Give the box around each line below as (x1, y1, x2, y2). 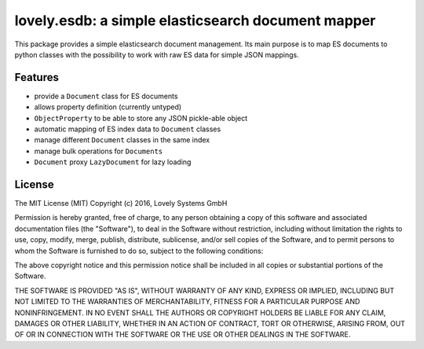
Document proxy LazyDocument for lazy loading (34, 157, 192, 167)
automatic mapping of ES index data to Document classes (34, 124, 221, 134)
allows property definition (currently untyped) (34, 102, 182, 112)
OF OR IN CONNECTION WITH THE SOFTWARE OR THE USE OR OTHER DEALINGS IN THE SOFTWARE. (14, 330, 351, 340)
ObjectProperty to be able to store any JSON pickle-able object (34, 113, 248, 123)
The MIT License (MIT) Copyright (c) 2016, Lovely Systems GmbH (14, 199, 228, 208)
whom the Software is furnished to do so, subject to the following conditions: (14, 246, 264, 255)
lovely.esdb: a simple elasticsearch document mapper (14, 12, 376, 29)
